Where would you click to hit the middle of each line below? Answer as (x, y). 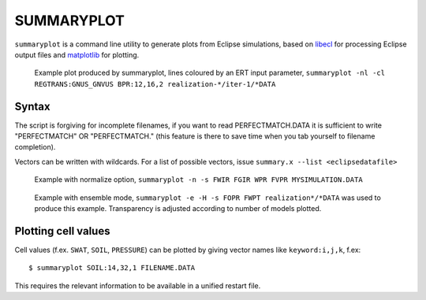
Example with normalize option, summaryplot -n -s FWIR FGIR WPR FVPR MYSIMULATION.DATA (198, 180)
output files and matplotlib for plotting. (77, 54)
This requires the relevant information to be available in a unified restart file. (138, 285)
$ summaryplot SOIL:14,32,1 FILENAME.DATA (112, 268)
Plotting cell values (62, 231)
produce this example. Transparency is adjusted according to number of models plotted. (178, 208)
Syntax (32, 106)
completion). (35, 147)
